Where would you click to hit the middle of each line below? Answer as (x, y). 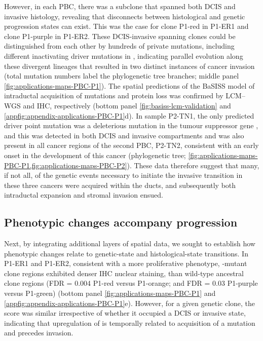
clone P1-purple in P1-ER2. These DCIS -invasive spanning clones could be (120, 36)
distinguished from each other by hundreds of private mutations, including (119, 46)
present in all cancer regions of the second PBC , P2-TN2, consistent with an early (131, 145)
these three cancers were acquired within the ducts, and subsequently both (120, 185)
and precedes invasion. (39, 333)
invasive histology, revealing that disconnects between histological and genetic (125, 16)
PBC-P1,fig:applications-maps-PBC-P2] (66, 165)
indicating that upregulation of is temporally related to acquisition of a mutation (130, 323)
